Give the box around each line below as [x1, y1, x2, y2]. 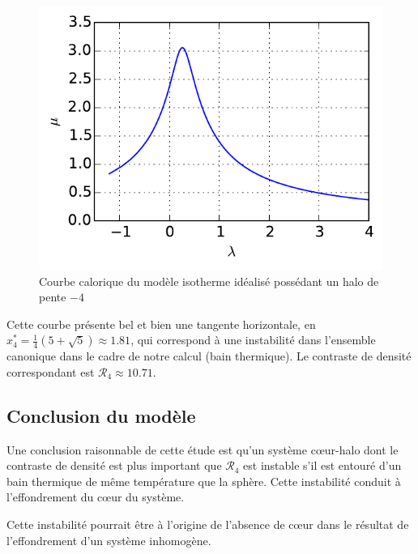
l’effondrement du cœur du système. [6, 488, 185, 505]
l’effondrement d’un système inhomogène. [6, 531, 211, 548]
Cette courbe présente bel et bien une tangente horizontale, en [6, 315, 316, 332]
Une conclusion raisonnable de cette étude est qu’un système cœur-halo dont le [6, 441, 399, 458]
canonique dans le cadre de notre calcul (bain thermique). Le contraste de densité [6, 347, 412, 364]
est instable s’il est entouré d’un [243, 457, 402, 474]
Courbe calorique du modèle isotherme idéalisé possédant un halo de [39, 272, 379, 289]
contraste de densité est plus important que [6, 457, 222, 474]
